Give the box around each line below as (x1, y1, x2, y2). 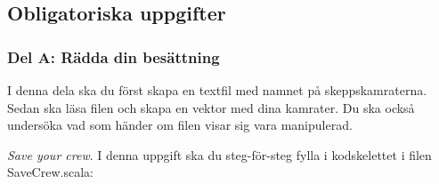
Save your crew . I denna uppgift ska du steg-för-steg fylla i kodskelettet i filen (7, 145, 432, 164)
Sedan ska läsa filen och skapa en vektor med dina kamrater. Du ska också (7, 98, 415, 116)
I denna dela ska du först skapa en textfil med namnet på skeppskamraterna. (7, 81, 427, 99)
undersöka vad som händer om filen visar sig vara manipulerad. (7, 116, 353, 134)
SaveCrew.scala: (7, 163, 93, 181)
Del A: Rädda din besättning (7, 45, 220, 68)
